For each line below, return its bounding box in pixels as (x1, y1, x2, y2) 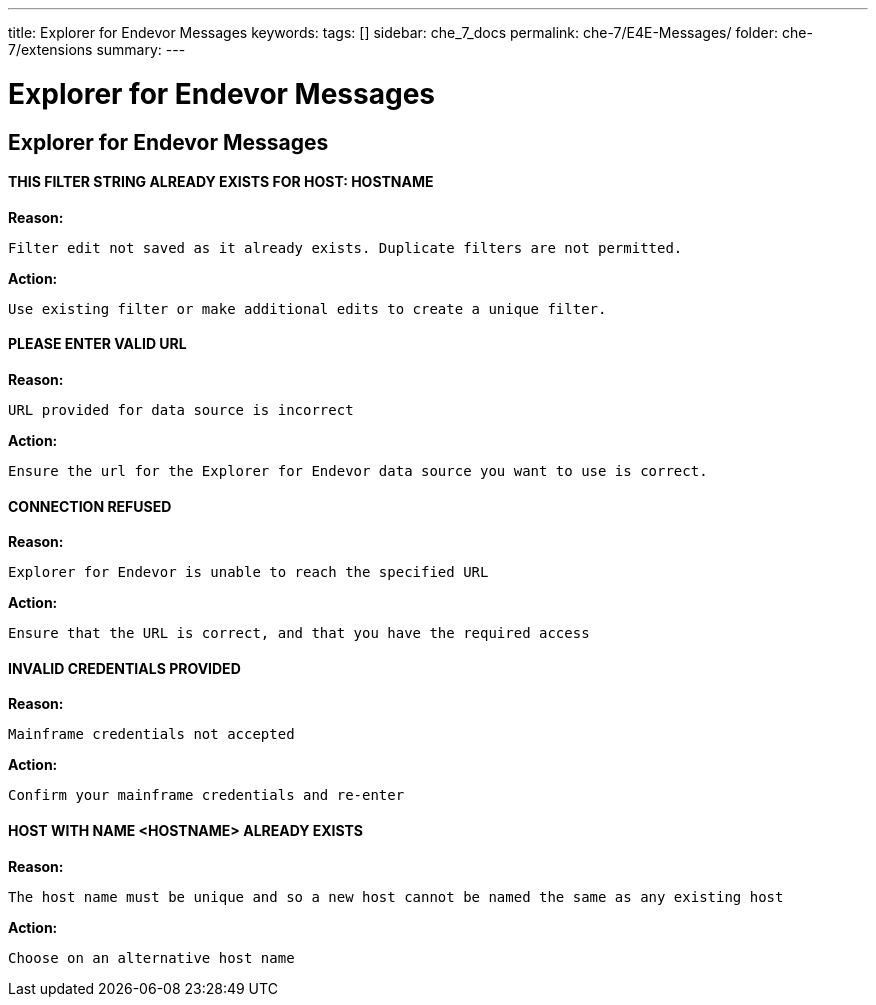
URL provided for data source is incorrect (8, 401, 354, 418)
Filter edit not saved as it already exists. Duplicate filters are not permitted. (8, 239, 683, 256)
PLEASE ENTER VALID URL (8, 335, 187, 353)
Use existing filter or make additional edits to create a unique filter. (8, 300, 607, 317)
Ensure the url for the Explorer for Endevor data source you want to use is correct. (8, 462, 708, 479)
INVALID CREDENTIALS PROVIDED (8, 659, 241, 677)
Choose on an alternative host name (8, 949, 295, 966)
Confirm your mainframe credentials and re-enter (8, 787, 405, 804)
